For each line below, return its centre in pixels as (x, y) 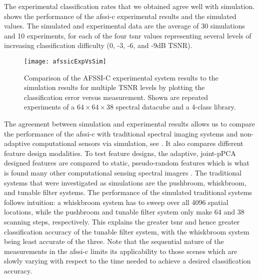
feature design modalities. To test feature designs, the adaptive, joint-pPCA (120, 153)
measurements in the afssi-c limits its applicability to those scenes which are (121, 251)
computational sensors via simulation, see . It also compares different (138, 143)
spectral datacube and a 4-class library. (176, 107)
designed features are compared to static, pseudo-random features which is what (127, 163)
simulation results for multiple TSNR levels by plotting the (114, 87)
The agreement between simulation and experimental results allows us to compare (129, 123)
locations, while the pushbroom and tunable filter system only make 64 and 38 (124, 212)
